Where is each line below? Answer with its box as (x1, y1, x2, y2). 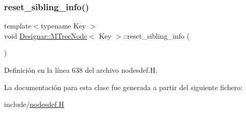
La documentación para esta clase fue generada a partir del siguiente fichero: (4, 81, 243, 92)
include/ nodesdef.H (4, 99, 64, 109)
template (4, 20, 32, 31)
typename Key (41, 20, 86, 31)
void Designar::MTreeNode (4, 30, 87, 41)
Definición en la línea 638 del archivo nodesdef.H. (4, 65, 158, 75)
